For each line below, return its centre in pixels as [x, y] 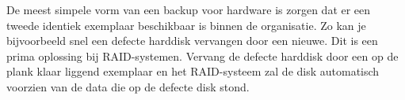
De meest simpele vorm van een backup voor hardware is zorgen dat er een [189, 9]
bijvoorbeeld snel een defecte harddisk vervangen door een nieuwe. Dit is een [192, 41]
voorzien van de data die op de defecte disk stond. [128, 86]
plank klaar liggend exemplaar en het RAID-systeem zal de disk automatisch [193, 71]
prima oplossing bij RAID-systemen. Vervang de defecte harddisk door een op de [202, 56]
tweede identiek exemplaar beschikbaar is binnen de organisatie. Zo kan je [186, 25]
